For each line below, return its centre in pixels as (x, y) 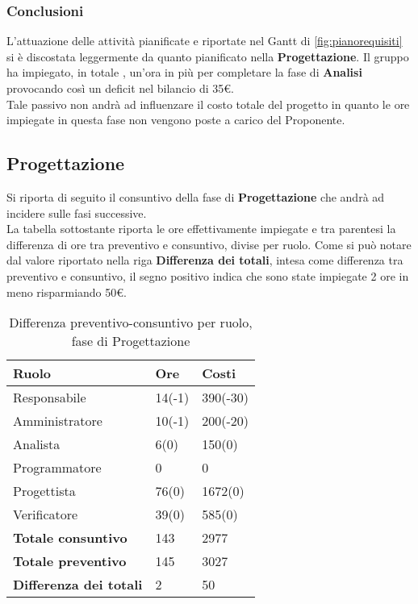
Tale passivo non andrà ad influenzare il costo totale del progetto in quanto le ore (208, 104)
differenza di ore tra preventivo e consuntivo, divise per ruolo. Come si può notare (209, 244)
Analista (37, 444)
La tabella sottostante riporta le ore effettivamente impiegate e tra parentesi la (201, 229)
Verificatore (46, 514)
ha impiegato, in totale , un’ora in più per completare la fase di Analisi (184, 72)
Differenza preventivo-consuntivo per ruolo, (131, 323)
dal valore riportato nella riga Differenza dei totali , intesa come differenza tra (205, 260)
